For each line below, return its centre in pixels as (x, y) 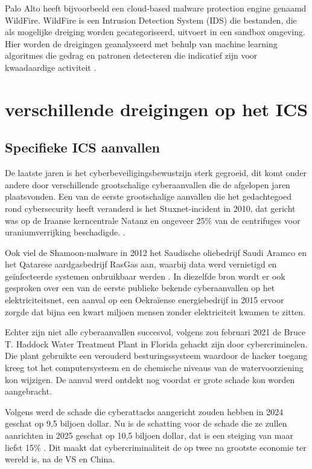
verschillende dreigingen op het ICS (157, 109)
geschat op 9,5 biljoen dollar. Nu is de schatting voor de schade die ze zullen (146, 423)
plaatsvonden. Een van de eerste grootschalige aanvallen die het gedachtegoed (148, 196)
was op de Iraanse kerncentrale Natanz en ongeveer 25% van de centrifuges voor (153, 220)
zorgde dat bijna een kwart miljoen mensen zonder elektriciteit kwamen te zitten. (155, 311)
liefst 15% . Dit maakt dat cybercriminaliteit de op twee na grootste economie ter (156, 447)
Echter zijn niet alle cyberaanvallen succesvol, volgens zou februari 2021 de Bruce (155, 332)
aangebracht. (28, 391)
